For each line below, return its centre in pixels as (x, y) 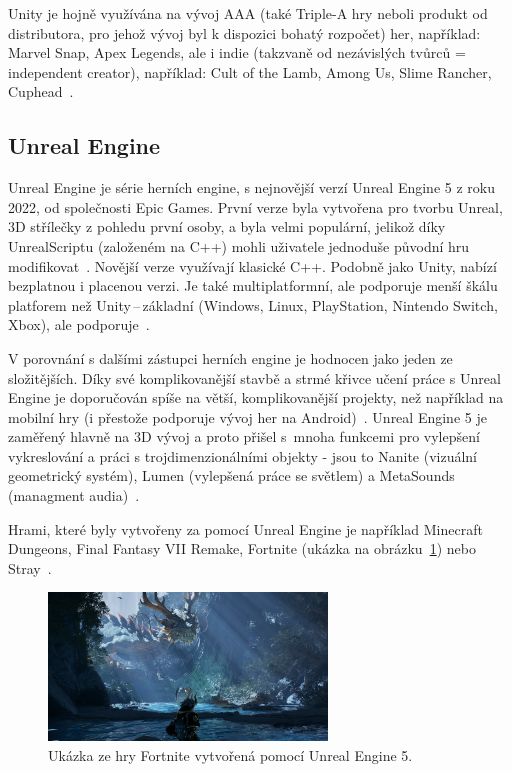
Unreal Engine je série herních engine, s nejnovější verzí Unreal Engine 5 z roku (251, 187)
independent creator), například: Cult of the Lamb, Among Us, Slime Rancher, (250, 71)
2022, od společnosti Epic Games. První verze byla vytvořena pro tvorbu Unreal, (255, 206)
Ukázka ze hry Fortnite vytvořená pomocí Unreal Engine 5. (230, 754)
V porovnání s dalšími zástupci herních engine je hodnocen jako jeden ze (230, 357)
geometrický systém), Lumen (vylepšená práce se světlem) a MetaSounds (231, 475)
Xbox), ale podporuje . (79, 324)
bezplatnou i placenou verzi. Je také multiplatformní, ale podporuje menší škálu (253, 285)
